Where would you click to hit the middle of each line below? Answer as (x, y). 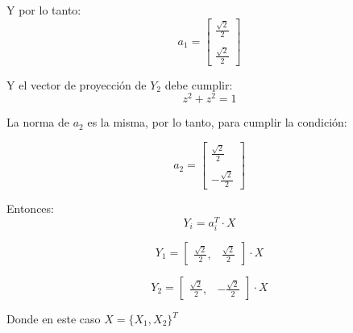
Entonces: (30, 208)
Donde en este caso (54, 318)
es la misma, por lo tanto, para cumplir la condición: (217, 122)
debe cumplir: (199, 84)
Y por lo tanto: (44, 10)
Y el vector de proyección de (77, 84)
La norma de (38, 122)
